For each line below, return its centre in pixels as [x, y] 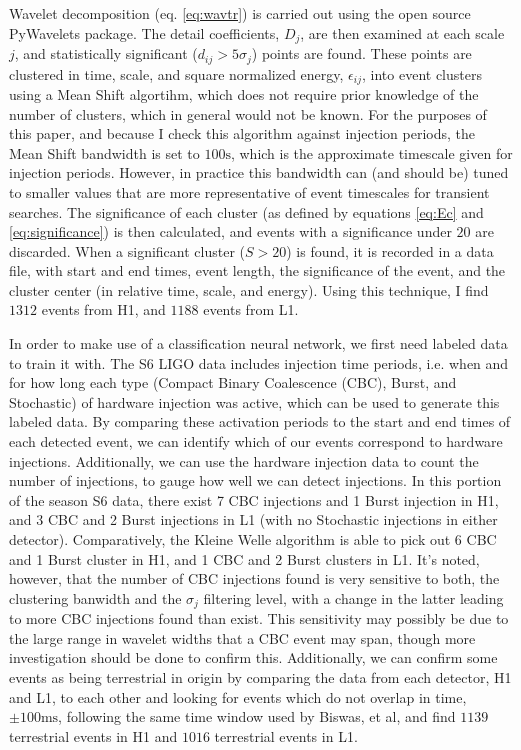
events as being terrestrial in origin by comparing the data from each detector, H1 [260, 677]
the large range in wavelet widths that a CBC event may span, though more [242, 637]
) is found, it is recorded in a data [390, 250]
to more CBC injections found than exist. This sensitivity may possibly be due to [259, 618]
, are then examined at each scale [402, 32]
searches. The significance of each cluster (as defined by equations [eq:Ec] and [246, 211]
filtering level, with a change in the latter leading [353, 597]
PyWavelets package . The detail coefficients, [144, 32]
